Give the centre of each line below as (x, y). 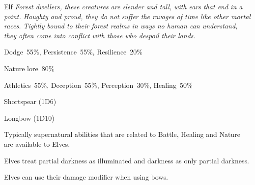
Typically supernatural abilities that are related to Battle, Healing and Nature (122, 134)
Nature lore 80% (29, 68)
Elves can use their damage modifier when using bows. (86, 177)
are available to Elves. (37, 144)
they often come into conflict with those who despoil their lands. (100, 35)
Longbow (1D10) (29, 118)
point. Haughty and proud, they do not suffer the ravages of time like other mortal (127, 16)
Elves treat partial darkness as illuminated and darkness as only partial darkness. (127, 160)
